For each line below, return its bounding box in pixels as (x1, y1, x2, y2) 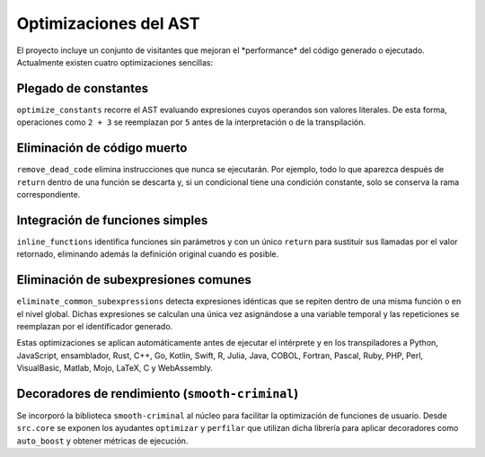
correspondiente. (16, 189, 81, 199)
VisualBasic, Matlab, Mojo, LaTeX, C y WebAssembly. (16, 363, 213, 374)
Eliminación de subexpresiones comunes (16, 272, 251, 287)
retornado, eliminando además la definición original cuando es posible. (16, 249, 279, 259)
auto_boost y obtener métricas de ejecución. (16, 435, 189, 446)
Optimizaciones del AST (16, 13, 201, 33)
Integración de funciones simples (16, 212, 208, 228)
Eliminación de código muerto (16, 140, 188, 156)
